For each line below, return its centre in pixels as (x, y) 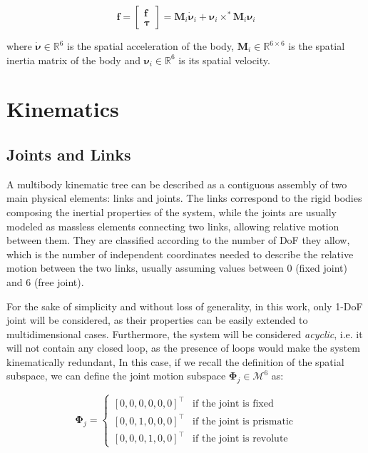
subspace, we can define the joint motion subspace (116, 376)
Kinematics (63, 109)
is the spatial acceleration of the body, (150, 46)
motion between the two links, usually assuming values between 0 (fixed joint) (177, 268)
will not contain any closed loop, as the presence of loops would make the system (183, 348)
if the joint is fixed (233, 404)
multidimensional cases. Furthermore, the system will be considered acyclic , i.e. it (185, 334)
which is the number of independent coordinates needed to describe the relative (180, 254)
